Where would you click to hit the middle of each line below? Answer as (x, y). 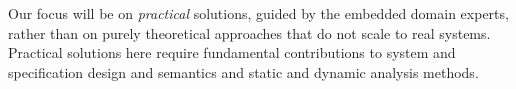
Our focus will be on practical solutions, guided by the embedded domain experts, (258, 13)
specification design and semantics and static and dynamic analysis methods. (243, 71)
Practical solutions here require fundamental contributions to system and (232, 52)
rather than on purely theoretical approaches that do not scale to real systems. (249, 32)
